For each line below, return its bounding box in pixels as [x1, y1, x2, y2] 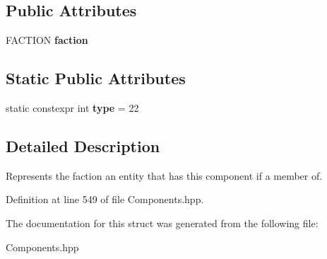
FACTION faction [6, 33, 88, 47]
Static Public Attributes [6, 67, 186, 89]
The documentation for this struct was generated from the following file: [6, 215, 319, 230]
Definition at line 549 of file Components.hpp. [6, 192, 204, 207]
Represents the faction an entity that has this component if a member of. [6, 168, 323, 183]
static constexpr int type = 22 [6, 100, 139, 115]
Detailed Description [6, 134, 160, 156]
